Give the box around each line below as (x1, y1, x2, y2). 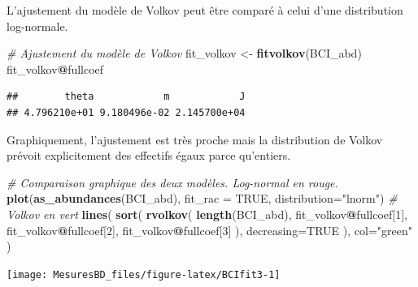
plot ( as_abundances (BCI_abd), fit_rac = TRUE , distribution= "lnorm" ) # (7, 190, 398, 207)
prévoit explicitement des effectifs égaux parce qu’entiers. (7, 147, 291, 164)
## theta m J (7, 91, 246, 103)
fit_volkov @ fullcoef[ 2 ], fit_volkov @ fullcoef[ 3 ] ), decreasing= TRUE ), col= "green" (7, 221, 412, 238)
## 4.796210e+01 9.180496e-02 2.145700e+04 (7, 106, 246, 118)
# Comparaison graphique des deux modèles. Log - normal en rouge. (7, 173, 338, 191)
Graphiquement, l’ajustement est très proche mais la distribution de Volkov (7, 131, 383, 148)
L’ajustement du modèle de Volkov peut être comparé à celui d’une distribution (7, 2, 403, 18)
